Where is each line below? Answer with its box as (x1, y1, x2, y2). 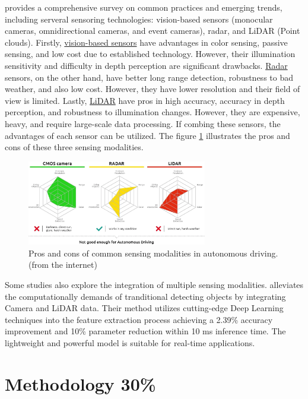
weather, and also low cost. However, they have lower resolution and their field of (5, 83, 300, 95)
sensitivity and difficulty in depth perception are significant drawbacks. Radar (5, 59, 288, 71)
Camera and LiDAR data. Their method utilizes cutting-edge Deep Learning (5, 302, 284, 314)
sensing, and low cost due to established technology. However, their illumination (5, 47, 296, 60)
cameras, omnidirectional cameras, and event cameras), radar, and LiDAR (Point (5, 24, 300, 37)
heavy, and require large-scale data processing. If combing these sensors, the (5, 117, 281, 129)
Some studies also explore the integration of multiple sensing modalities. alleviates (5, 278, 304, 291)
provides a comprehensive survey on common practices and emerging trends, (5, 1, 282, 13)
